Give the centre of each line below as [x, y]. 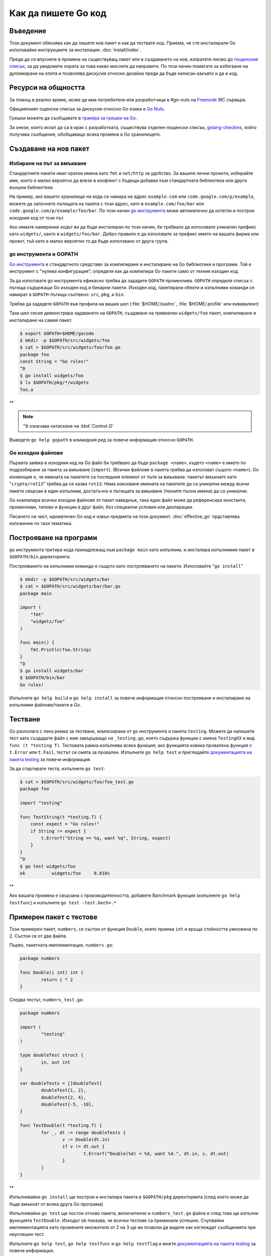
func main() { [37, 643]
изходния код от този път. [37, 218]
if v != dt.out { [83, 1146]
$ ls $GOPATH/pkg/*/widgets [54, 383]
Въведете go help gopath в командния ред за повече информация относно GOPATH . [102, 440]
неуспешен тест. [27, 1234]
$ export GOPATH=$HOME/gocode [57, 333]
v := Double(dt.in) [86, 1140]
